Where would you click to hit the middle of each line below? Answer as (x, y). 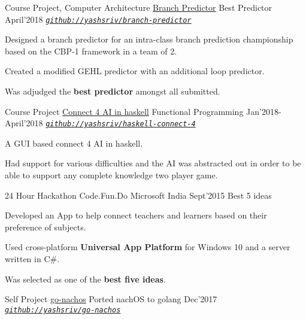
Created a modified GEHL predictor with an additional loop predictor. (135, 71)
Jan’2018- (264, 111)
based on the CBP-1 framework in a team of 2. (91, 51)
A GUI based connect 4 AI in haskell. (74, 143)
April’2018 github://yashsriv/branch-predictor (98, 19)
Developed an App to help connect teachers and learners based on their (136, 215)
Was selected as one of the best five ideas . (85, 279)
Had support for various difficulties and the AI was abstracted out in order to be (153, 163)
